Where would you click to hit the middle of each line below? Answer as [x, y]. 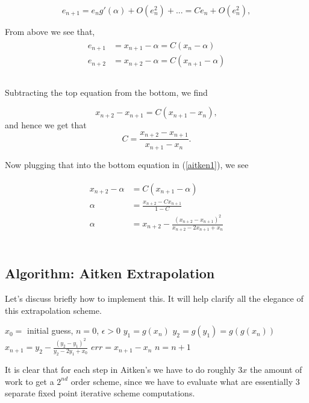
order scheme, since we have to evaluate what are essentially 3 [185, 381]
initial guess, [50, 330]
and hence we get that [46, 125]
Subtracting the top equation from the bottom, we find [106, 92]
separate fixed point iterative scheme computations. [100, 393]
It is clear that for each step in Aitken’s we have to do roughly [120, 369]
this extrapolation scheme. [53, 310]
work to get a [30, 381]
